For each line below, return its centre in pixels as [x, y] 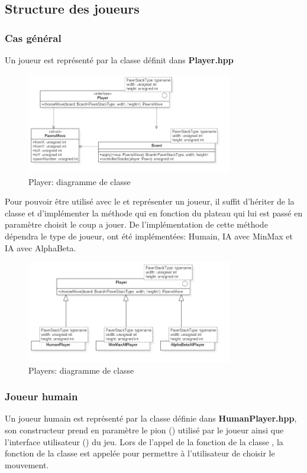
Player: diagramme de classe [80, 181]
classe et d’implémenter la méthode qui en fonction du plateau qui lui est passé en [154, 213]
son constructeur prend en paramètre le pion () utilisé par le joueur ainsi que [144, 430]
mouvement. [27, 464]
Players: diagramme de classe [81, 370]
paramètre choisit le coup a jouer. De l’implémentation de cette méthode [136, 224]
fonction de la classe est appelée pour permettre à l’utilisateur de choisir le [140, 453]
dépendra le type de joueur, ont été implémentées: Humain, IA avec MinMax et [149, 236]
